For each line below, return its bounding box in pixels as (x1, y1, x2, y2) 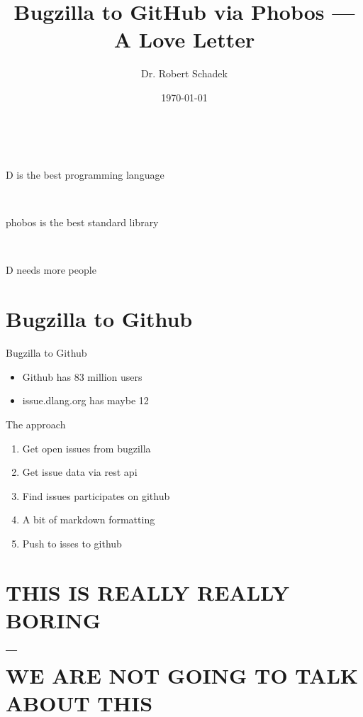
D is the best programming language (6, 167, 164, 182)
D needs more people (6, 262, 96, 277)
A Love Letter (113, 25, 255, 54)
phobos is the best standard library (6, 215, 159, 230)
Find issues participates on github (22, 488, 170, 503)
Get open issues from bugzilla (22, 440, 151, 455)
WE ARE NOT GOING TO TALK (6, 661, 359, 690)
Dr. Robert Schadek (141, 66, 228, 81)
